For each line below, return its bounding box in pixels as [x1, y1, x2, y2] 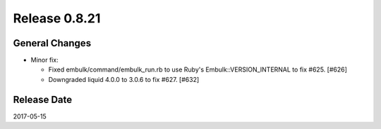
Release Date [13, 93, 73, 105]
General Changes [13, 37, 92, 49]
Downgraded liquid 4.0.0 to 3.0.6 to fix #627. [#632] [48, 75, 200, 83]
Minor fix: [30, 56, 59, 64]
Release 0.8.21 [13, 11, 101, 26]
